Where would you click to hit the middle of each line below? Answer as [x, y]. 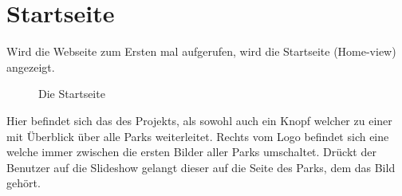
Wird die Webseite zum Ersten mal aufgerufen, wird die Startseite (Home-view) [201, 51]
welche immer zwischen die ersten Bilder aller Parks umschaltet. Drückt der [191, 152]
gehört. [24, 183]
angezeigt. [31, 67]
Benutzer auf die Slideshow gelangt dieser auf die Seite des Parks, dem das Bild [201, 167]
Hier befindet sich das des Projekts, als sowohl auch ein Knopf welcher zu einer [199, 120]
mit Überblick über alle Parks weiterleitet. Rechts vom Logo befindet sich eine [198, 136]
